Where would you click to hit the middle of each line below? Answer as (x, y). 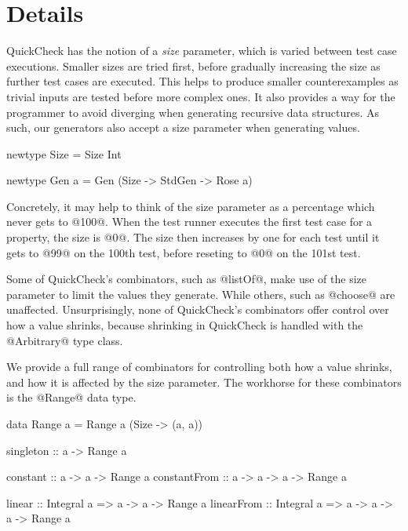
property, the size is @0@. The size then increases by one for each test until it (193, 237)
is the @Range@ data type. (71, 397)
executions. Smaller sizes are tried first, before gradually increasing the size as (193, 65)
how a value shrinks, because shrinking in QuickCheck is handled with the (185, 325)
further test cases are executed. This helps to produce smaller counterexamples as (202, 81)
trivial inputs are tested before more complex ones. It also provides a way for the (201, 96)
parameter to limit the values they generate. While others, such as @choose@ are (201, 294)
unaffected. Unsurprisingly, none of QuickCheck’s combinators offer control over (198, 309)
